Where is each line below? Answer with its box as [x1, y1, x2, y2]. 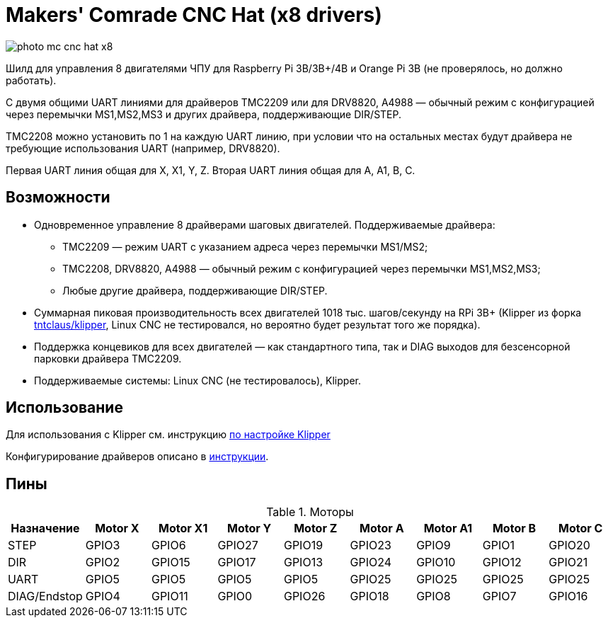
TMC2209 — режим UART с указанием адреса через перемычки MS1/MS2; [62, 240, 428, 253]
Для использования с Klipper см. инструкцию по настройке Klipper [6, 428, 331, 441]
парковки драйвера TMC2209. [34, 352, 182, 365]
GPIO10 [416, 555, 456, 570]
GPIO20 [549, 538, 590, 553]
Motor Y [227, 521, 272, 536]
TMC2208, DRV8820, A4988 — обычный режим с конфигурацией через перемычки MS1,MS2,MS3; [62, 262, 541, 275]
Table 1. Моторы [266, 505, 354, 520]
